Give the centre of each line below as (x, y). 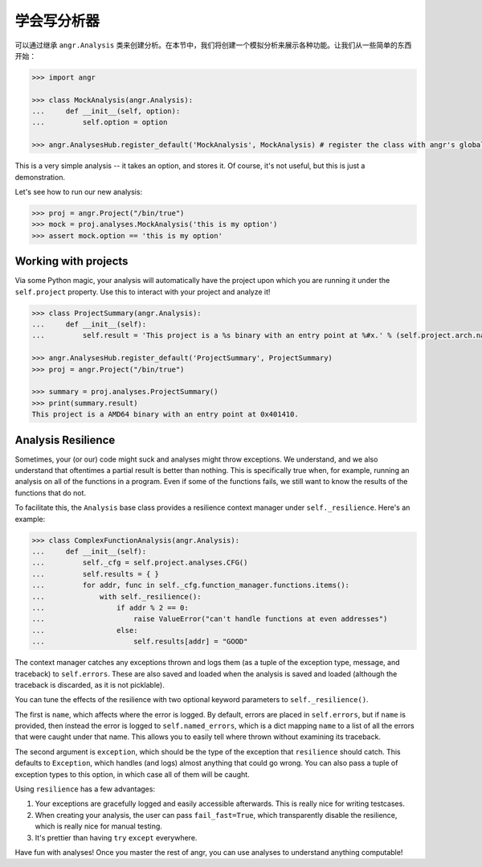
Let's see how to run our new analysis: (79, 192)
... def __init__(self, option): (106, 111)
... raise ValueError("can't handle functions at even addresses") (210, 619)
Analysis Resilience (65, 440)
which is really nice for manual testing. (98, 826)
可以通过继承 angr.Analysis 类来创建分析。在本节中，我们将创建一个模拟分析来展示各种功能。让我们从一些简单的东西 (213, 45)
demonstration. (40, 177)
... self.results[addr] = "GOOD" (140, 642)
